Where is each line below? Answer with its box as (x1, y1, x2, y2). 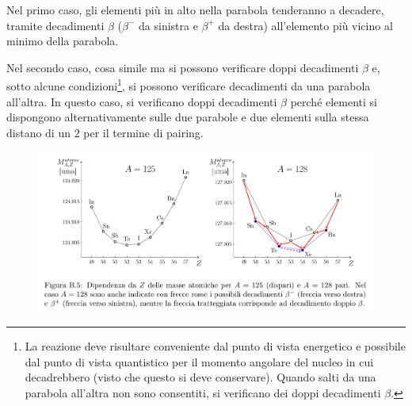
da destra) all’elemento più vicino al (218, 17, 393, 33)
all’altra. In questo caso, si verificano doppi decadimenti (6, 93, 277, 109)
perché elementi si (290, 93, 378, 109)
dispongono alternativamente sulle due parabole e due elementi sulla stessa (6, 109, 369, 125)
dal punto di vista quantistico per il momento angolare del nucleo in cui (25, 353, 374, 370)
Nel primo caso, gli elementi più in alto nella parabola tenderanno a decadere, (6, 2, 384, 17)
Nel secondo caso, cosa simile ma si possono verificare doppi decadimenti (6, 59, 359, 75)
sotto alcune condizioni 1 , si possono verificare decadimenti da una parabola (6, 75, 371, 94)
